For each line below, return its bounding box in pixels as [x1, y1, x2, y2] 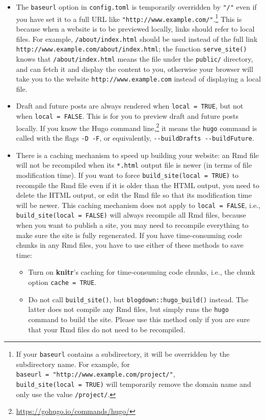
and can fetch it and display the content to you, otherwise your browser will [16, 63, 253, 74]
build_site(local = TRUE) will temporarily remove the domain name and [16, 379, 251, 389]
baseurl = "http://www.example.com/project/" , [16, 369, 175, 379]
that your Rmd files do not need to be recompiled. [28, 324, 185, 334]
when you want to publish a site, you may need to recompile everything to [16, 220, 249, 230]
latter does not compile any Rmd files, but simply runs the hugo [28, 304, 229, 314]
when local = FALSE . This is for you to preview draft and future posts [16, 111, 238, 121]
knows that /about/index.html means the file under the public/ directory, [16, 53, 253, 64]
